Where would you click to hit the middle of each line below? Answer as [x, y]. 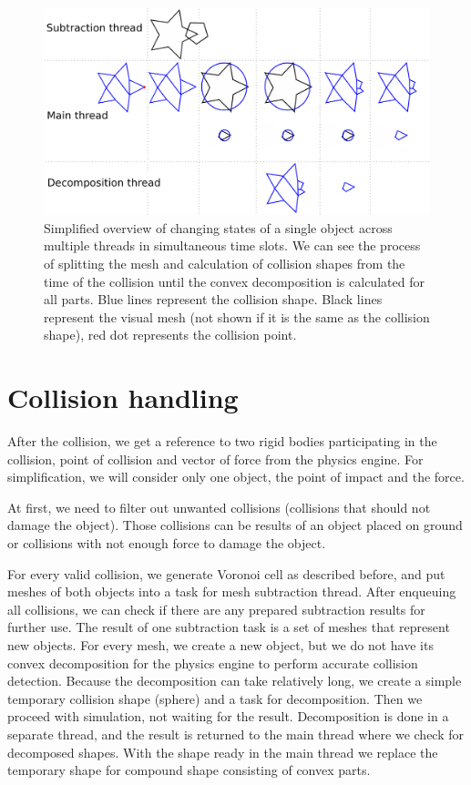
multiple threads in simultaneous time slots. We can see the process [232, 245]
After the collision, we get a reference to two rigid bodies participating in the [222, 441]
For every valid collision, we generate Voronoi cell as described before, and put [226, 573]
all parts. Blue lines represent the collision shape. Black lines [213, 299]
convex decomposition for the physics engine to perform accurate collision [213, 663]
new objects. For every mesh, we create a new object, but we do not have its [220, 644]
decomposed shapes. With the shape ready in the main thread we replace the [223, 752]
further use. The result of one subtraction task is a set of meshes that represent [229, 627]
